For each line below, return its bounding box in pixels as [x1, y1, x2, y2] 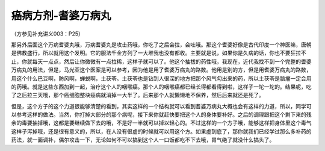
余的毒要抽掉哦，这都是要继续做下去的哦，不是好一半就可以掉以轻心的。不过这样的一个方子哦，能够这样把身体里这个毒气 [11, 119, 312, 126]
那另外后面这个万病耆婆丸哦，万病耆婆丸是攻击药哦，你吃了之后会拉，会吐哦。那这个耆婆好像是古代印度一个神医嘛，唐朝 [11, 41, 312, 48]
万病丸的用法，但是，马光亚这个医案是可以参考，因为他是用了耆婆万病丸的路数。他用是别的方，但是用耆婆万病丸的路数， [11, 66, 312, 73]
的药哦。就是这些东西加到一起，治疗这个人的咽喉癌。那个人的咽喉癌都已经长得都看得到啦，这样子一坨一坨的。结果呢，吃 [11, 83, 312, 90]
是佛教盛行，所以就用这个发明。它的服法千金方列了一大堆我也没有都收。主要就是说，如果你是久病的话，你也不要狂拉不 [11, 49, 306, 57]
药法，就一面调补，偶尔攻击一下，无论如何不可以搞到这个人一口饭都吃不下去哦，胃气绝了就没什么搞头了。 [11, 136, 275, 144]
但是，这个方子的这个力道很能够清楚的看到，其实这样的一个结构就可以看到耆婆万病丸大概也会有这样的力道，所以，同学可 [11, 102, 312, 109]
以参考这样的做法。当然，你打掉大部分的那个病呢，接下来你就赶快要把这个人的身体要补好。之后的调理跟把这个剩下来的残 [11, 111, 312, 119]
